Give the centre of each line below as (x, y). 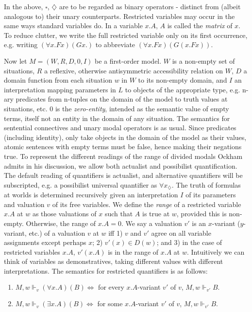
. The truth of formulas (206, 184)
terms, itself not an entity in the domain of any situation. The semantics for (117, 118)
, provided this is (202, 214)
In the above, (24, 6)
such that (119, 214)
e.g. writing (21, 44)
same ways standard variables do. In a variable (73, 26)
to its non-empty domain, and (183, 80)
